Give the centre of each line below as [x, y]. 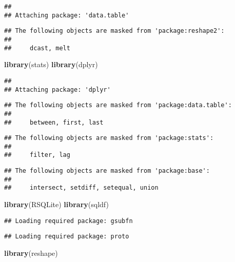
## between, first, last [54, 122]
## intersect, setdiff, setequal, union [81, 188]
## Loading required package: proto [67, 237]
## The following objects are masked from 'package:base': [107, 171]
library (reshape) [31, 253]
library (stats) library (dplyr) [51, 64]
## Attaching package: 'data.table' [67, 15]
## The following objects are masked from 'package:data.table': [118, 105]
